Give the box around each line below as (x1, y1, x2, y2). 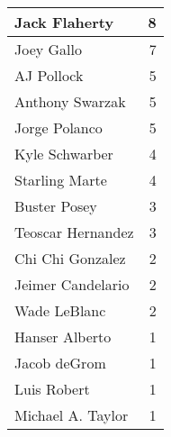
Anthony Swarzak (14, 91, 126, 112)
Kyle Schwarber (14, 143, 113, 164)
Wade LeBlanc (14, 300, 106, 321)
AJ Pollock (14, 65, 84, 86)
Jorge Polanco (14, 117, 103, 138)
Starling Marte (14, 169, 107, 190)
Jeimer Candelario (14, 274, 130, 295)
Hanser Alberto (14, 326, 112, 347)
